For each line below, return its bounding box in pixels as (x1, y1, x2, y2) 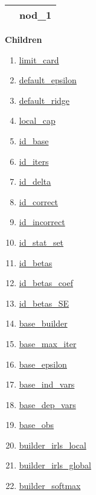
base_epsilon (19, 357, 67, 370)
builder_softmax (19, 479, 81, 492)
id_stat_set (19, 235, 64, 248)
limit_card (19, 53, 59, 66)
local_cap (19, 114, 56, 127)
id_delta (19, 175, 51, 188)
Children (5, 33, 42, 45)
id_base (19, 134, 49, 147)
